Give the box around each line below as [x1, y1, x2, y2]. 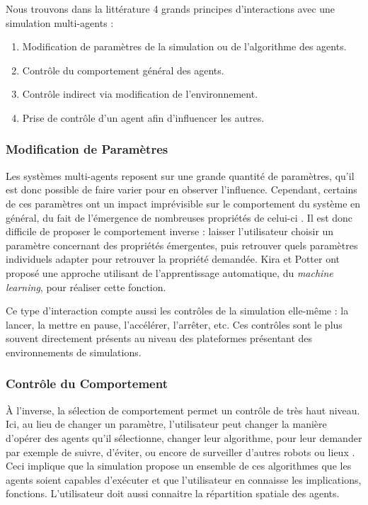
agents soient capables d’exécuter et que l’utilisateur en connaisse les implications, [6, 472, 362, 487]
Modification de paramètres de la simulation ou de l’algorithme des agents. [22, 39, 347, 54]
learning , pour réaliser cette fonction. [6, 279, 166, 294]
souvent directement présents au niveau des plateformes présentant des [6, 331, 313, 346]
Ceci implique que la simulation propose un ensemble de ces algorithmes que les [6, 458, 352, 473]
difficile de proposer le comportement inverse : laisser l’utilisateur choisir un [6, 224, 334, 239]
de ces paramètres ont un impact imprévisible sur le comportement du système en [6, 195, 361, 210]
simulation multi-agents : [6, 15, 114, 30]
